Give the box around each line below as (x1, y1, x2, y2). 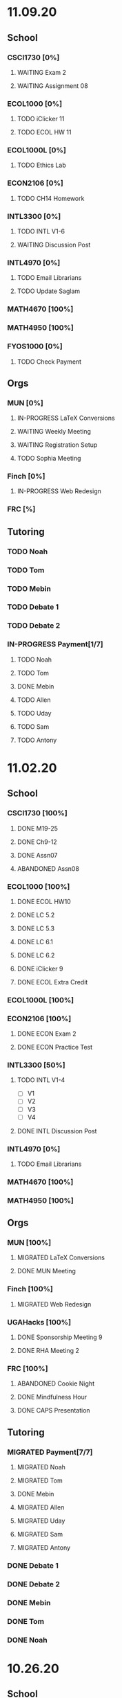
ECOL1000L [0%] (7, 145, 67, 155)
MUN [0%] (7, 398, 43, 407)
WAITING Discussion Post (17, 240, 91, 249)
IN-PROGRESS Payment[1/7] (7, 639, 103, 649)
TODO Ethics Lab (17, 161, 67, 170)
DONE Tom (7, 1616, 45, 1626)
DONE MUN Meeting (17, 1267, 76, 1275)
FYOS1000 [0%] (7, 342, 63, 351)
